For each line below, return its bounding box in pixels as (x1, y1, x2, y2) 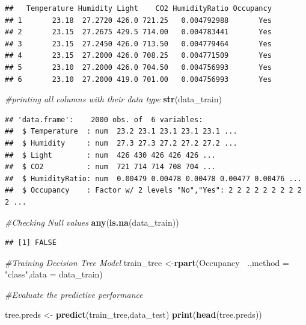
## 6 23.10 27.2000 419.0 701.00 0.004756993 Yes (5, 75, 272, 84)
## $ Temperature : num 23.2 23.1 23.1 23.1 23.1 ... (5, 127, 237, 136)
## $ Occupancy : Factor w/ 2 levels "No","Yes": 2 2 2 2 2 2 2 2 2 (5, 186, 302, 195)
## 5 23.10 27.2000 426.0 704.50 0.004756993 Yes (5, 63, 272, 72)
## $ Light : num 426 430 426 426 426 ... (5, 150, 216, 159)
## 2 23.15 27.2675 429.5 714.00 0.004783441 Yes (5, 28, 272, 37)
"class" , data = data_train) (5, 268, 103, 280)
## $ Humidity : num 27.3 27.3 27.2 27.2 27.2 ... (5, 138, 237, 147)
